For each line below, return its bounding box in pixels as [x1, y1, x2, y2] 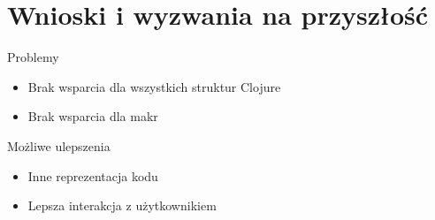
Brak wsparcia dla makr [27, 107, 158, 125]
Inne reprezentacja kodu [27, 166, 158, 185]
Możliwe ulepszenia [7, 136, 111, 155]
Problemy [7, 48, 59, 66]
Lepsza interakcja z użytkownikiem [27, 196, 217, 215]
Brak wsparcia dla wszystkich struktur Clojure [27, 77, 281, 95]
